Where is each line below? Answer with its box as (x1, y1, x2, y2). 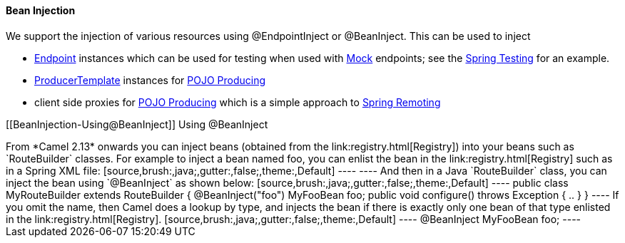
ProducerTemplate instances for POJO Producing (34, 73, 266, 86)
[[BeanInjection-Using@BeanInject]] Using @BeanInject (6, 118, 268, 130)
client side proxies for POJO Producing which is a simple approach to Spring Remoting (34, 95, 441, 108)
